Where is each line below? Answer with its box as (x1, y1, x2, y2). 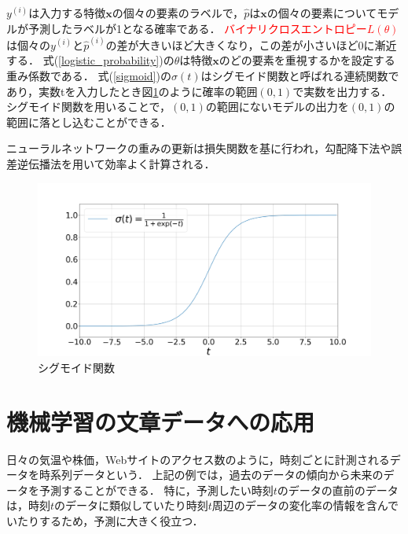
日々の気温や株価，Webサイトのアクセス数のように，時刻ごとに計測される (6, 451, 390, 467)
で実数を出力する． (292, 83, 392, 99)
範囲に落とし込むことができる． (6, 113, 171, 130)
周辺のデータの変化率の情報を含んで (211, 497, 399, 514)
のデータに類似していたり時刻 (54, 497, 208, 514)
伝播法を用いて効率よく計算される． (28, 156, 215, 171)
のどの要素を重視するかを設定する (219, 52, 395, 68)
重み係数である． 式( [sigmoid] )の (6, 68, 171, 84)
